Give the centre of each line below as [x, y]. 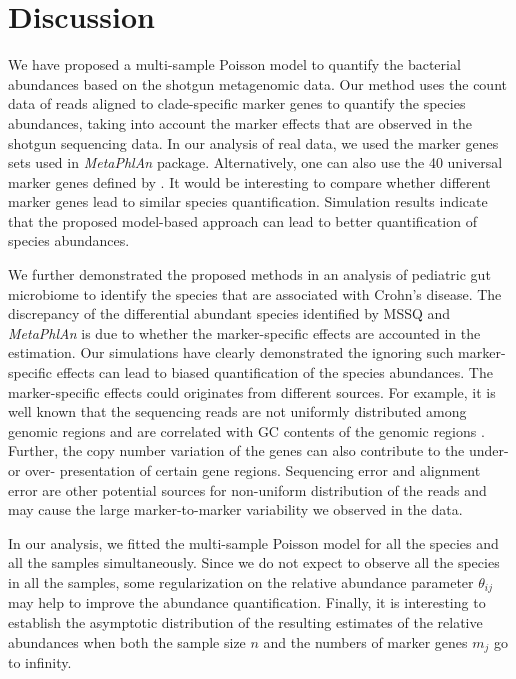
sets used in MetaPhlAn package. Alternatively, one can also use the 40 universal [255, 162]
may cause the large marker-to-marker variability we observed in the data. [235, 509]
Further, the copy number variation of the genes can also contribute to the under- [258, 450]
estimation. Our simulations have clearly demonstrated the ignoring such [231, 352]
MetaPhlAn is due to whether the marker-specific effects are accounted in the [244, 332]
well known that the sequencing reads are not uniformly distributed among [237, 411]
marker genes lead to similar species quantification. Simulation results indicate [248, 201]
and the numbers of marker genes [365, 641]
